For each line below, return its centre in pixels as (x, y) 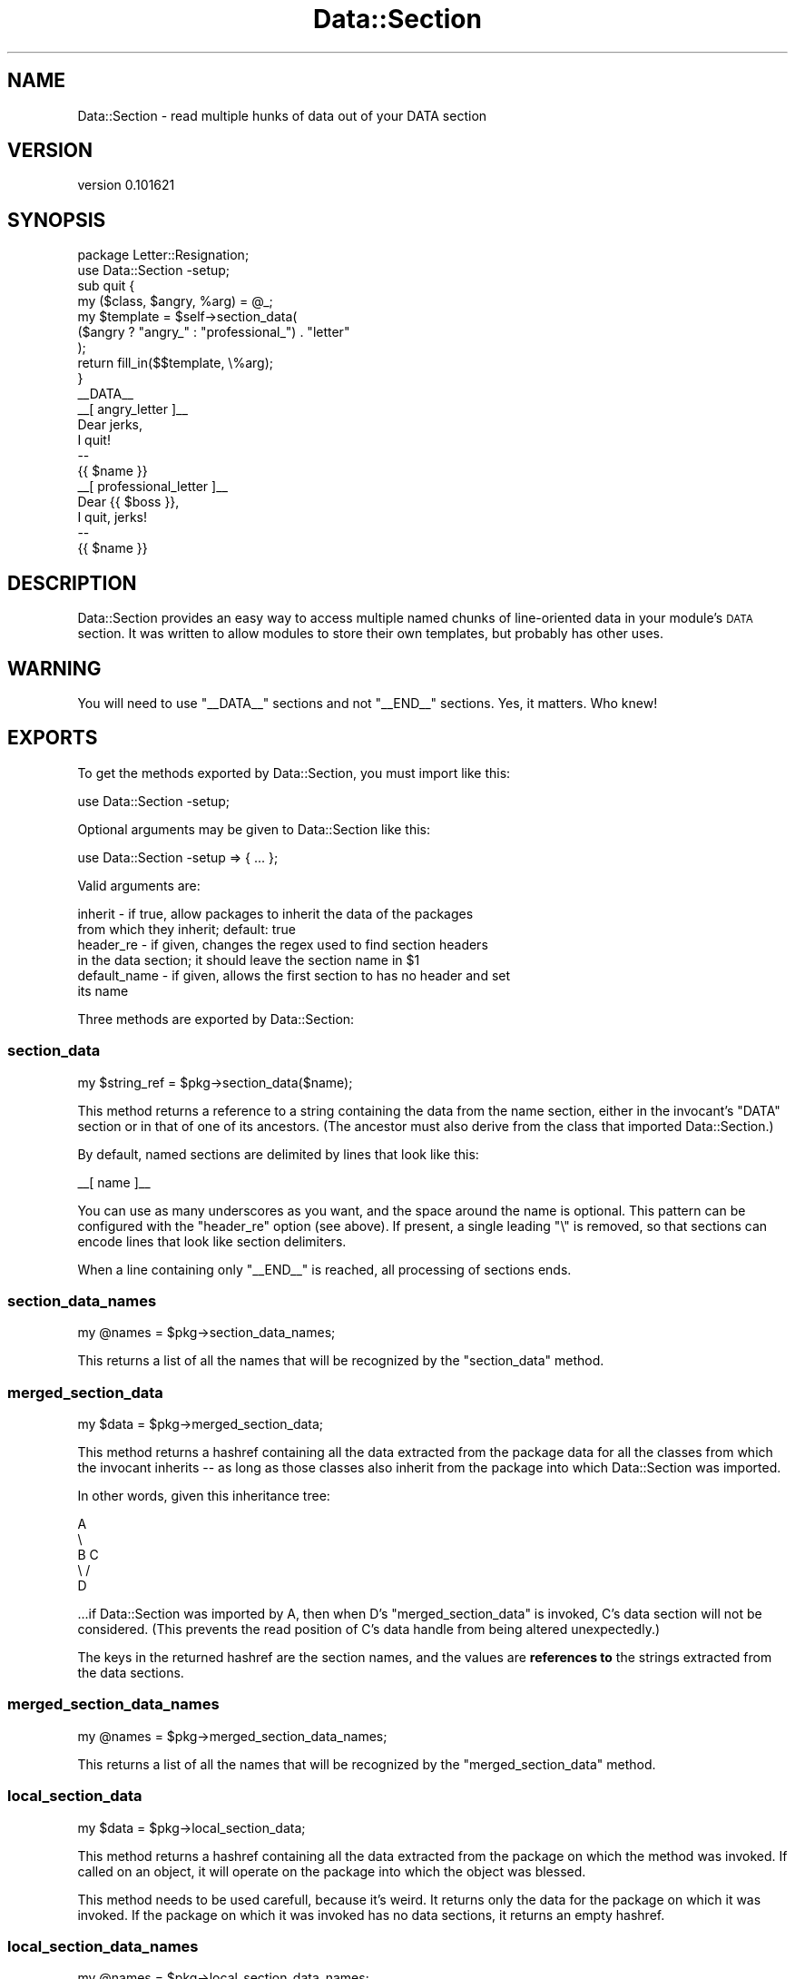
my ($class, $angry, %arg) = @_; (175, 301)
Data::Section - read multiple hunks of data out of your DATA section (282, 115)
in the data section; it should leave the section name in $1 (249, 960)
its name (103, 990)
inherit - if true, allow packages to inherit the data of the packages (275, 913)
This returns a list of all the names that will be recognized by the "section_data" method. (341, 1361)
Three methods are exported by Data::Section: (216, 1019)
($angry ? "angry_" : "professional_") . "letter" (214, 332)
